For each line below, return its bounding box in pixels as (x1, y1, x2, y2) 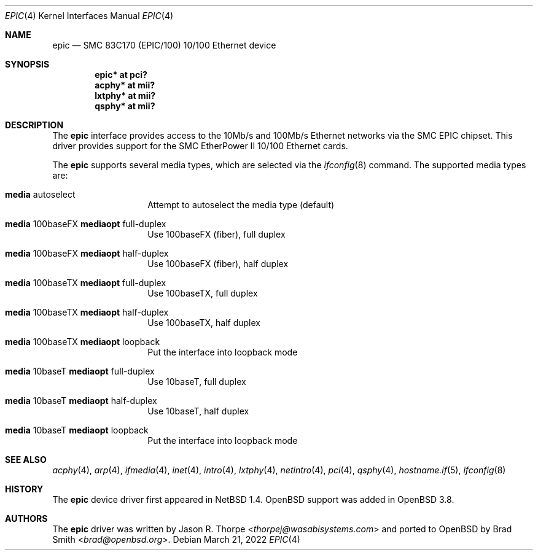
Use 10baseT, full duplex (147, 376, 246, 387)
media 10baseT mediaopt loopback (5, 425, 149, 435)
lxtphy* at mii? (95, 90, 156, 101)
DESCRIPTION (5, 120, 64, 130)
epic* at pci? (95, 69, 147, 80)
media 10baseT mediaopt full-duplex (5, 366, 155, 376)
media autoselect (5, 189, 76, 200)
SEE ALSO (5, 454, 47, 465)
